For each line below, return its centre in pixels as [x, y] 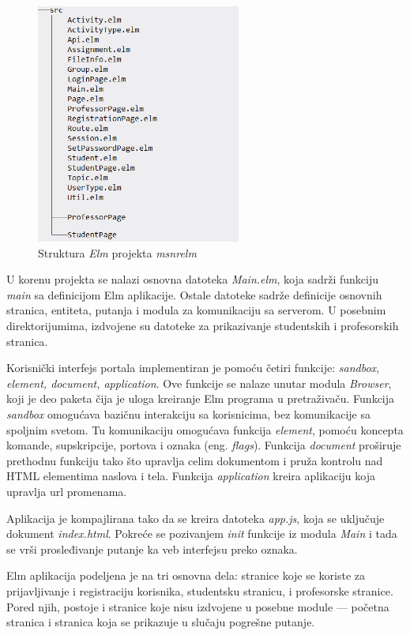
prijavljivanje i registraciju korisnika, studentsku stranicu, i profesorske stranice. [200, 590]
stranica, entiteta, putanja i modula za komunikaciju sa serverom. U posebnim [196, 310]
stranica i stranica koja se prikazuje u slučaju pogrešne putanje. [161, 622]
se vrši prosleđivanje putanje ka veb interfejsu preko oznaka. [152, 549]
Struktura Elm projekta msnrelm [117, 252]
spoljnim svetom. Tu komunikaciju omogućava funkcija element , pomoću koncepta [205, 429]
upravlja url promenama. [67, 492]
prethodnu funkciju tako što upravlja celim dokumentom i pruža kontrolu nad [195, 460]
